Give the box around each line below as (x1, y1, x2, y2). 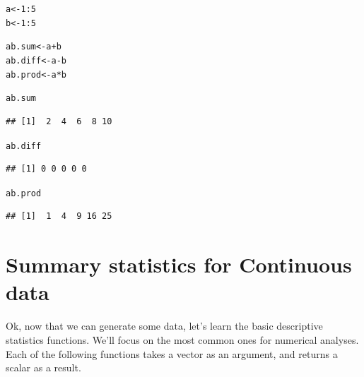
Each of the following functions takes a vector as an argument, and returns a (6, 346, 338, 361)
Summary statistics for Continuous (6, 250, 352, 279)
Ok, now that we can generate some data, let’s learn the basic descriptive (6, 318, 323, 333)
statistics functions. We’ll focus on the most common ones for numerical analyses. (6, 332, 359, 347)
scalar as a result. (6, 360, 81, 375)
